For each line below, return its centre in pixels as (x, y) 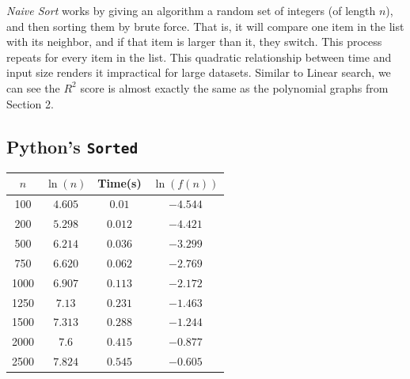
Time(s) (120, 183)
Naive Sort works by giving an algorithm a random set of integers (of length (191, 10)
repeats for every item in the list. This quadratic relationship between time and (199, 57)
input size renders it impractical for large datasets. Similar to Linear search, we (199, 72)
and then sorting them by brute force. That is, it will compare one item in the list (205, 26)
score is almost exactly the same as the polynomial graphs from (234, 87)
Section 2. (30, 103)
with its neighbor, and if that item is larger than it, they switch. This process (194, 42)
